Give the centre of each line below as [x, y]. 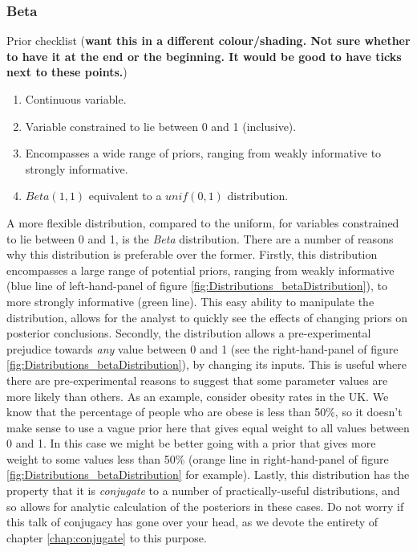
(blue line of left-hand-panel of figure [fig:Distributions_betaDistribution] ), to [197, 286]
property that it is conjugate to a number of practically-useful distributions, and [203, 491]
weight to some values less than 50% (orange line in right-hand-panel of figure [198, 458]
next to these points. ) [67, 72]
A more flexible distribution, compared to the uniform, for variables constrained [203, 222]
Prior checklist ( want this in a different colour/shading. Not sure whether [208, 41]
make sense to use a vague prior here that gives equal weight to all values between [208, 427]
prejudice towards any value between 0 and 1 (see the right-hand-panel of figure [202, 348]
